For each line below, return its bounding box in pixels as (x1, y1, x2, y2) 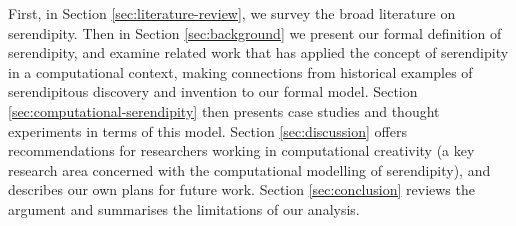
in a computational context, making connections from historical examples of (8, 61, 473, 82)
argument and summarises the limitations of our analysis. (8, 198, 360, 219)
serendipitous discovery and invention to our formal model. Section (8, 81, 418, 102)
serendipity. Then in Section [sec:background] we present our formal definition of (8, 22, 502, 43)
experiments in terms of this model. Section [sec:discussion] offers (8, 120, 407, 141)
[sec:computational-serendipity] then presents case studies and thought (8, 100, 440, 121)
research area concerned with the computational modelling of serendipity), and (8, 159, 491, 180)
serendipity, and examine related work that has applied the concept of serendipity (8, 42, 509, 63)
